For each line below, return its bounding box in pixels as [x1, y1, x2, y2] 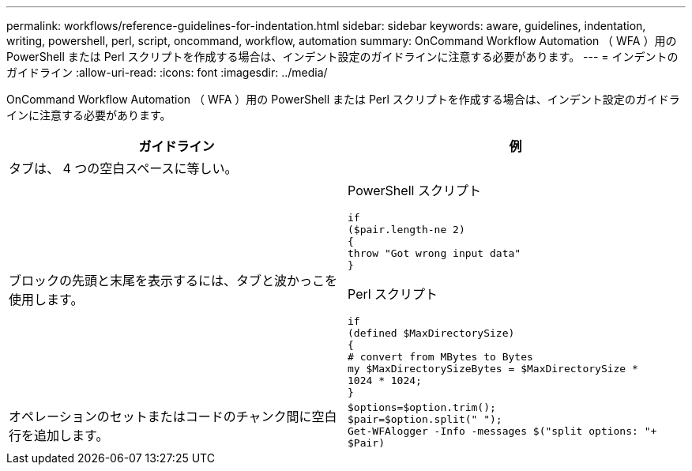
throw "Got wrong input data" [348, 247, 521, 259]
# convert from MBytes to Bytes [348, 351, 533, 363]
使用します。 [9, 292, 84, 307]
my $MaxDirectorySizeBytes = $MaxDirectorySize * [348, 363, 638, 375]
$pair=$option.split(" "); [348, 413, 502, 425]
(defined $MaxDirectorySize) [348, 327, 515, 339]
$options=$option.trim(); [348, 401, 496, 413]
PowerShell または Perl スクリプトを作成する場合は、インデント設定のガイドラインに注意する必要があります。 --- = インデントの [6, 50, 679, 63]
